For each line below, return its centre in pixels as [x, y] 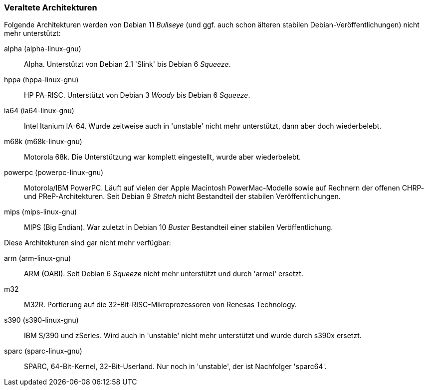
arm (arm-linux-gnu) [38, 258]
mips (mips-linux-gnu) [41, 212]
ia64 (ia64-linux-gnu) [39, 111]
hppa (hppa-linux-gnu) [41, 80]
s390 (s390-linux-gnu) [41, 320]
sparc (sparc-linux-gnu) [43, 351]
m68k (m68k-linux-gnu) [43, 142]
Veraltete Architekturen [51, 7]
